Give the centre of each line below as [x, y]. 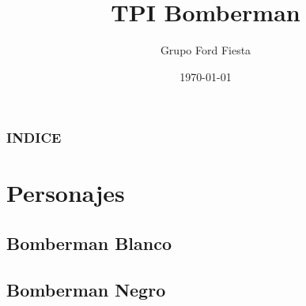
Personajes [66, 193]
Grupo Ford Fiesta [206, 50]
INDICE [34, 138]
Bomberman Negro [86, 289]
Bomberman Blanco [89, 243]
